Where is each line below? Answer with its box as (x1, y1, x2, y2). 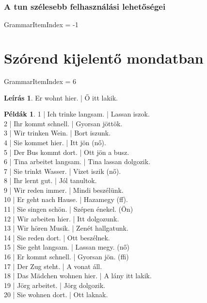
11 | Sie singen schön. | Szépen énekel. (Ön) (4, 204, 133, 214)
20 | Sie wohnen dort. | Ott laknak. (4, 289, 108, 300)
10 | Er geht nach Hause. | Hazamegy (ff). (4, 194, 128, 204)
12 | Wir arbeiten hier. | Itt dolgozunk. (4, 213, 119, 223)
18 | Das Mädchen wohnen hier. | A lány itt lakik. (4, 270, 152, 281)
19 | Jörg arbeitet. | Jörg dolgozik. (4, 280, 105, 290)
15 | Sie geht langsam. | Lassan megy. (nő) (4, 242, 130, 252)
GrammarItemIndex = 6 (4, 76, 77, 86)
